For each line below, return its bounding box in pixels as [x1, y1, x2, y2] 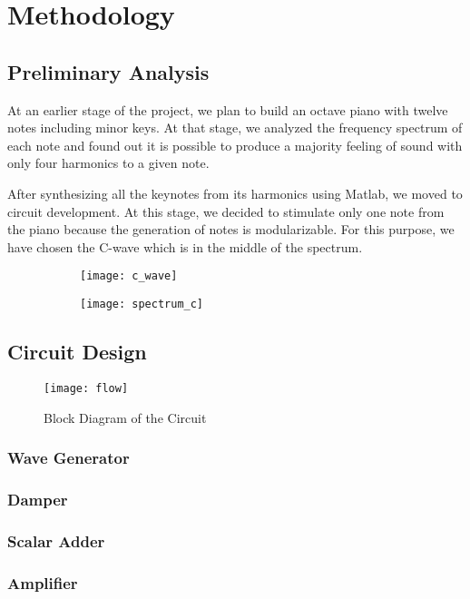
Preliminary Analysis [7, 57, 210, 85]
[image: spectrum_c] [80, 297, 204, 310]
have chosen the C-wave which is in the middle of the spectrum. [7, 237, 363, 256]
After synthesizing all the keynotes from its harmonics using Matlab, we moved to [7, 183, 463, 202]
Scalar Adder [7, 529, 105, 552]
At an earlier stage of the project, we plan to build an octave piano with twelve [7, 100, 448, 119]
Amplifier [7, 571, 78, 594]
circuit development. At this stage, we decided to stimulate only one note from [7, 201, 445, 221]
